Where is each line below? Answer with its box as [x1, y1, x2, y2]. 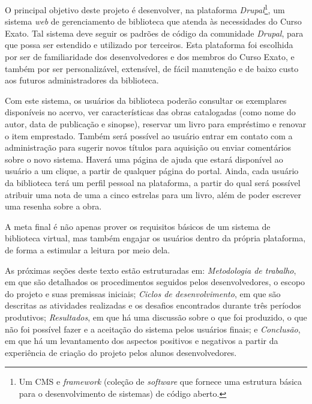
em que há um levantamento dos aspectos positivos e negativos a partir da [5, 334, 278, 347]
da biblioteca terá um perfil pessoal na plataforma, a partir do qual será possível [5, 176, 301, 188]
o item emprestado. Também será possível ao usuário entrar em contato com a [5, 129, 293, 142]
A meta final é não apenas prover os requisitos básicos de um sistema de [5, 220, 271, 232]
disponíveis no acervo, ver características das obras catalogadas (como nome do [5, 106, 296, 118]
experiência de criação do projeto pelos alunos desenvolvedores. [5, 346, 237, 358]
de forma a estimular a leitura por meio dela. [5, 243, 170, 256]
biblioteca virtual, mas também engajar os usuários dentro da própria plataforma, [5, 232, 306, 244]
